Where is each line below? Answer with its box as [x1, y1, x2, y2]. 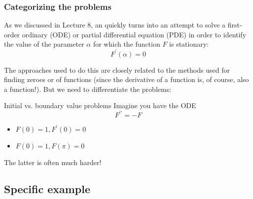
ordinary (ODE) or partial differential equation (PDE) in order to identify [22, 29, 247, 39]
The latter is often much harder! [4, 157, 102, 167]
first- [227, 20, 242, 30]
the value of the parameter [4, 39, 84, 49]
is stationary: [169, 39, 209, 49]
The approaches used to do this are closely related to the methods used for [4, 64, 230, 75]
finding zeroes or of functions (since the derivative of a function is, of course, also [4, 74, 249, 85]
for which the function [93, 39, 160, 49]
